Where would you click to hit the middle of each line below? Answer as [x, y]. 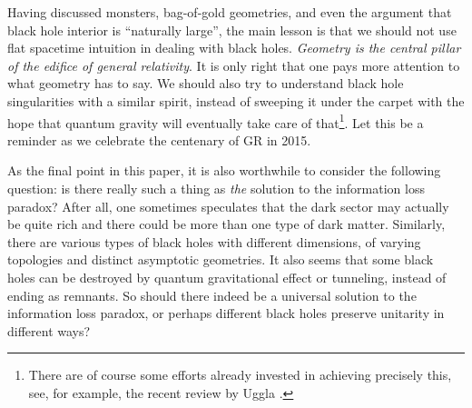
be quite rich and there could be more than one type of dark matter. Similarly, [226, 224]
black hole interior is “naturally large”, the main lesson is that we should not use [232, 30]
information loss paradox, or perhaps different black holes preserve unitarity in [226, 313]
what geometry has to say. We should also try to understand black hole [206, 83]
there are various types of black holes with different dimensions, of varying [214, 241]
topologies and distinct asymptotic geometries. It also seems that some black [221, 259]
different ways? [49, 330]
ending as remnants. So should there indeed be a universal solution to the [212, 295]
